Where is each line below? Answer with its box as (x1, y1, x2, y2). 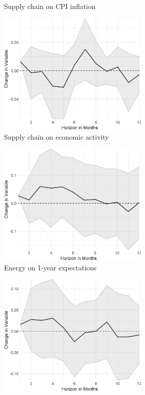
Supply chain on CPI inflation (4, 1, 96, 11)
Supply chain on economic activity (4, 131, 109, 142)
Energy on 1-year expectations (4, 262, 97, 272)
